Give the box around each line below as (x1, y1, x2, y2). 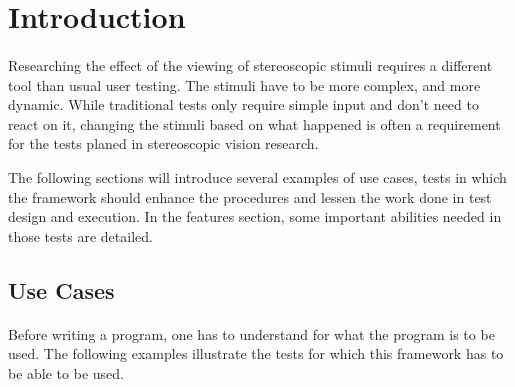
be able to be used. (8, 362, 124, 383)
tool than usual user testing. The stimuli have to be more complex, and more (8, 74, 481, 95)
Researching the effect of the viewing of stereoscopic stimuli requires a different (8, 54, 493, 75)
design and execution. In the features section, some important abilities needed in (8, 206, 502, 227)
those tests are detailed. (8, 225, 153, 246)
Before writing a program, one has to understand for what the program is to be (8, 323, 495, 344)
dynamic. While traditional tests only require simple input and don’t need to (8, 94, 479, 115)
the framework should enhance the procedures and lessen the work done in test (8, 186, 492, 207)
